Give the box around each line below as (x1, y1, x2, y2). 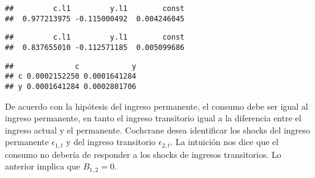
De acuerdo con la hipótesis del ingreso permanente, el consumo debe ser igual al (5, 99, 308, 112)
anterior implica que (5, 160, 80, 173)
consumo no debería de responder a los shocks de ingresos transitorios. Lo (5, 148, 281, 160)
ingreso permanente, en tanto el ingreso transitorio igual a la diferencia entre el (5, 112, 302, 124)
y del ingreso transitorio (66, 135, 156, 148)
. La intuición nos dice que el (170, 135, 279, 148)
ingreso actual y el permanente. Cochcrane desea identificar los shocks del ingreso (5, 123, 310, 136)
